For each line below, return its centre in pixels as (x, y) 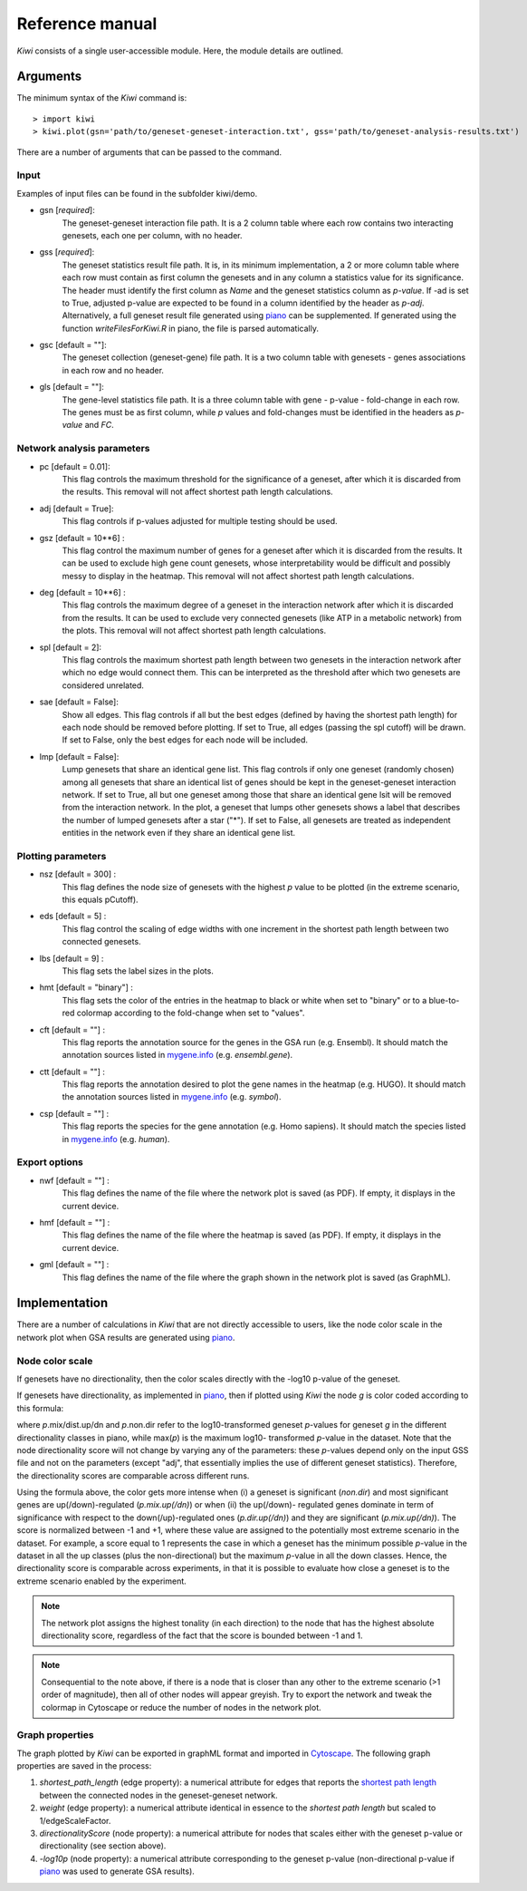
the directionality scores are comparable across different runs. (133, 1475)
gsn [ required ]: (67, 210)
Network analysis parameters (83, 449)
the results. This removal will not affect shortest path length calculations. (198, 492)
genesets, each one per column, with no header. (153, 235)
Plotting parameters (62, 856)
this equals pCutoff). (101, 900)
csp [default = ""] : (74, 1113)
